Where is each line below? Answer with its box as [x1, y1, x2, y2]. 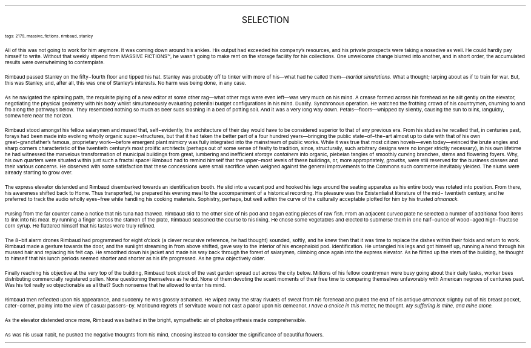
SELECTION [241, 15, 289, 25]
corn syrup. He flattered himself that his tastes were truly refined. [5, 223, 156, 229]
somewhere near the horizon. [5, 113, 73, 119]
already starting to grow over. [5, 169, 73, 176]
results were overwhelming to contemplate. [5, 59, 105, 65]
